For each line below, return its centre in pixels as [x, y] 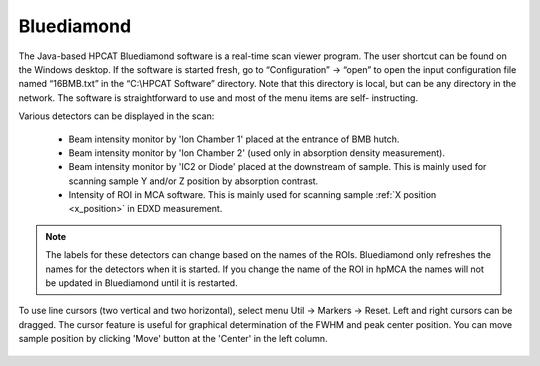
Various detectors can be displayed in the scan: [116, 116]
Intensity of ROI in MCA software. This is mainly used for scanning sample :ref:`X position [252, 195]
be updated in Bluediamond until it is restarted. [142, 283]
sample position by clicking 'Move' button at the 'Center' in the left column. [173, 339]
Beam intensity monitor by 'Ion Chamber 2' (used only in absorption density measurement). [256, 152]
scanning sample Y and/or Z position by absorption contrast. [193, 181]
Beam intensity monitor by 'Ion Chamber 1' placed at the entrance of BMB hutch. [234, 139]
